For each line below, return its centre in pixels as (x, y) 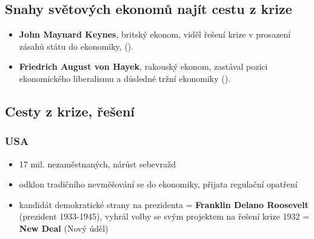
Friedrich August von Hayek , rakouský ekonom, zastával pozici (143, 66)
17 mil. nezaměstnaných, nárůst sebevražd (97, 163)
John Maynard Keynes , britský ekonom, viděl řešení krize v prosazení (155, 34)
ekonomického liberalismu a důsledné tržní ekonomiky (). (125, 78)
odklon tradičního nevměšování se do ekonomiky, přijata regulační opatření (158, 184)
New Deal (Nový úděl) (64, 228)
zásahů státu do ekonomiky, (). (76, 46)
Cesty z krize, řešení (70, 111)
